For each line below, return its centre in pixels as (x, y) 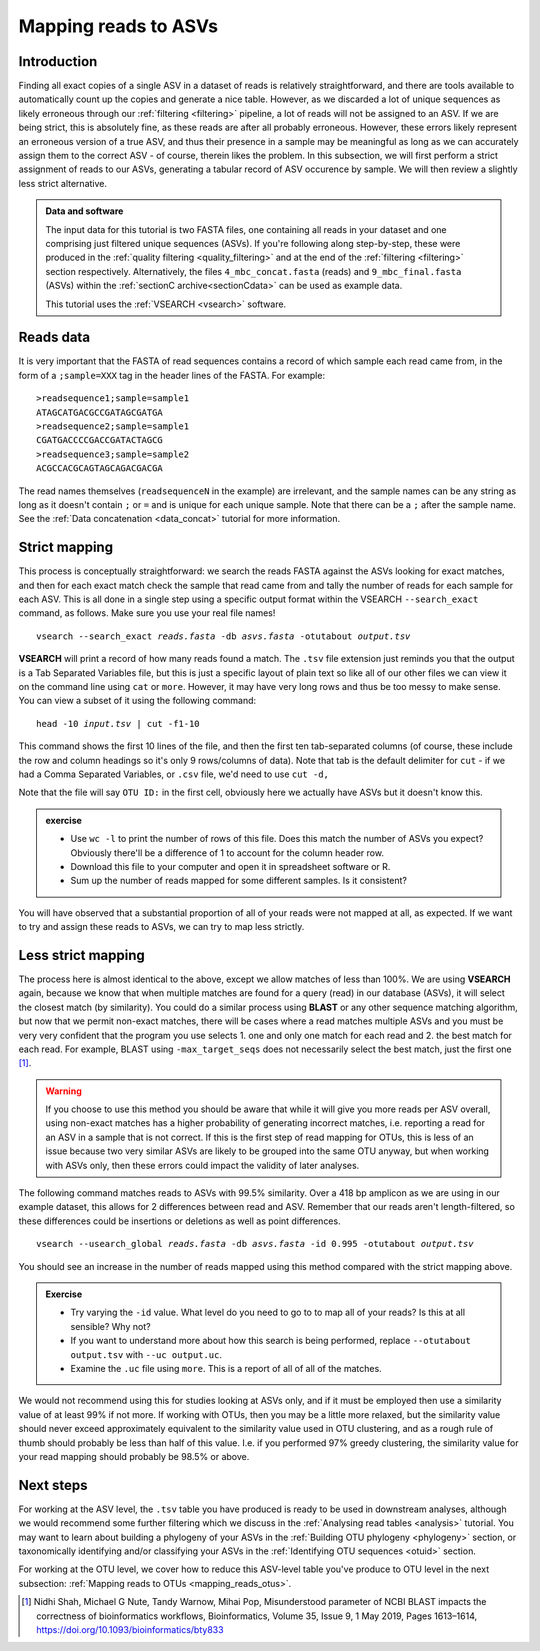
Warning (63, 1091)
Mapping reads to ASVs (118, 26)
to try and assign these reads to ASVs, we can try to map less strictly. (161, 927)
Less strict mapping (81, 955)
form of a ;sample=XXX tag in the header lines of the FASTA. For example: (171, 375)
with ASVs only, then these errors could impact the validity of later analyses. (202, 1165)
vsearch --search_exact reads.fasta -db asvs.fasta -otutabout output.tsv (223, 636)
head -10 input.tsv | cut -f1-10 (118, 723)
